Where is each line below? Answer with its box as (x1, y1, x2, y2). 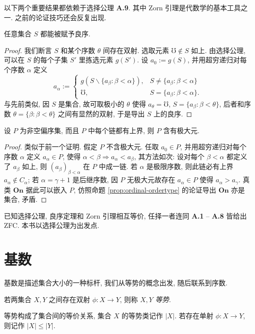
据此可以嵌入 (26, 184, 67, 195)
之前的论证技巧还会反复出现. (15, 12, 107, 22)
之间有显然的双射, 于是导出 (57, 109, 145, 119)
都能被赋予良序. (40, 28, 90, 39)
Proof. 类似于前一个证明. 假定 (4, 141, 98, 152)
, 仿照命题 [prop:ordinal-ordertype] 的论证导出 (74, 184, 216, 195)
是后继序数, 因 (72, 174, 118, 185)
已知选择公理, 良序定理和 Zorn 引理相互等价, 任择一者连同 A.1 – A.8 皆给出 (4, 210, 247, 221)
